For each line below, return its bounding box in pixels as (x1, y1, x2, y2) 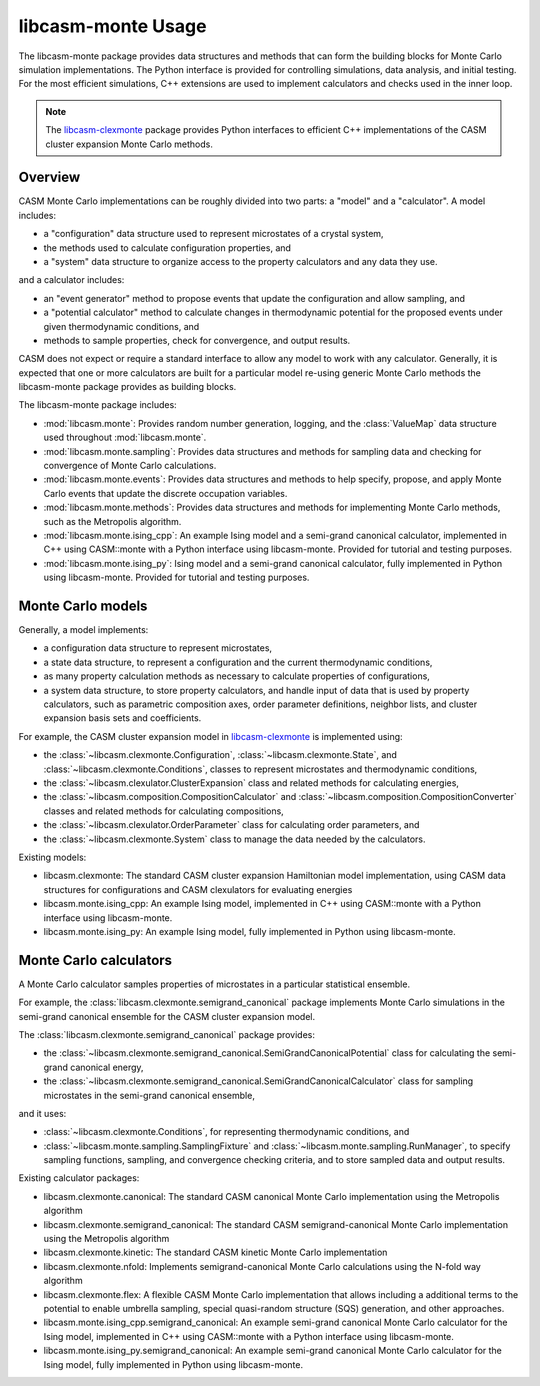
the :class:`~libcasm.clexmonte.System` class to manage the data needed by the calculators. (43, 833, 426, 845)
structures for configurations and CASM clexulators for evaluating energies (43, 883, 353, 895)
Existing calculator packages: (18, 1172, 140, 1184)
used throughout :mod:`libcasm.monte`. (43, 431, 207, 444)
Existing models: (18, 851, 87, 863)
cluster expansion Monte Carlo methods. (45, 138, 214, 150)
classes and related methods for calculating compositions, (43, 805, 284, 817)
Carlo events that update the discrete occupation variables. (43, 487, 288, 499)
